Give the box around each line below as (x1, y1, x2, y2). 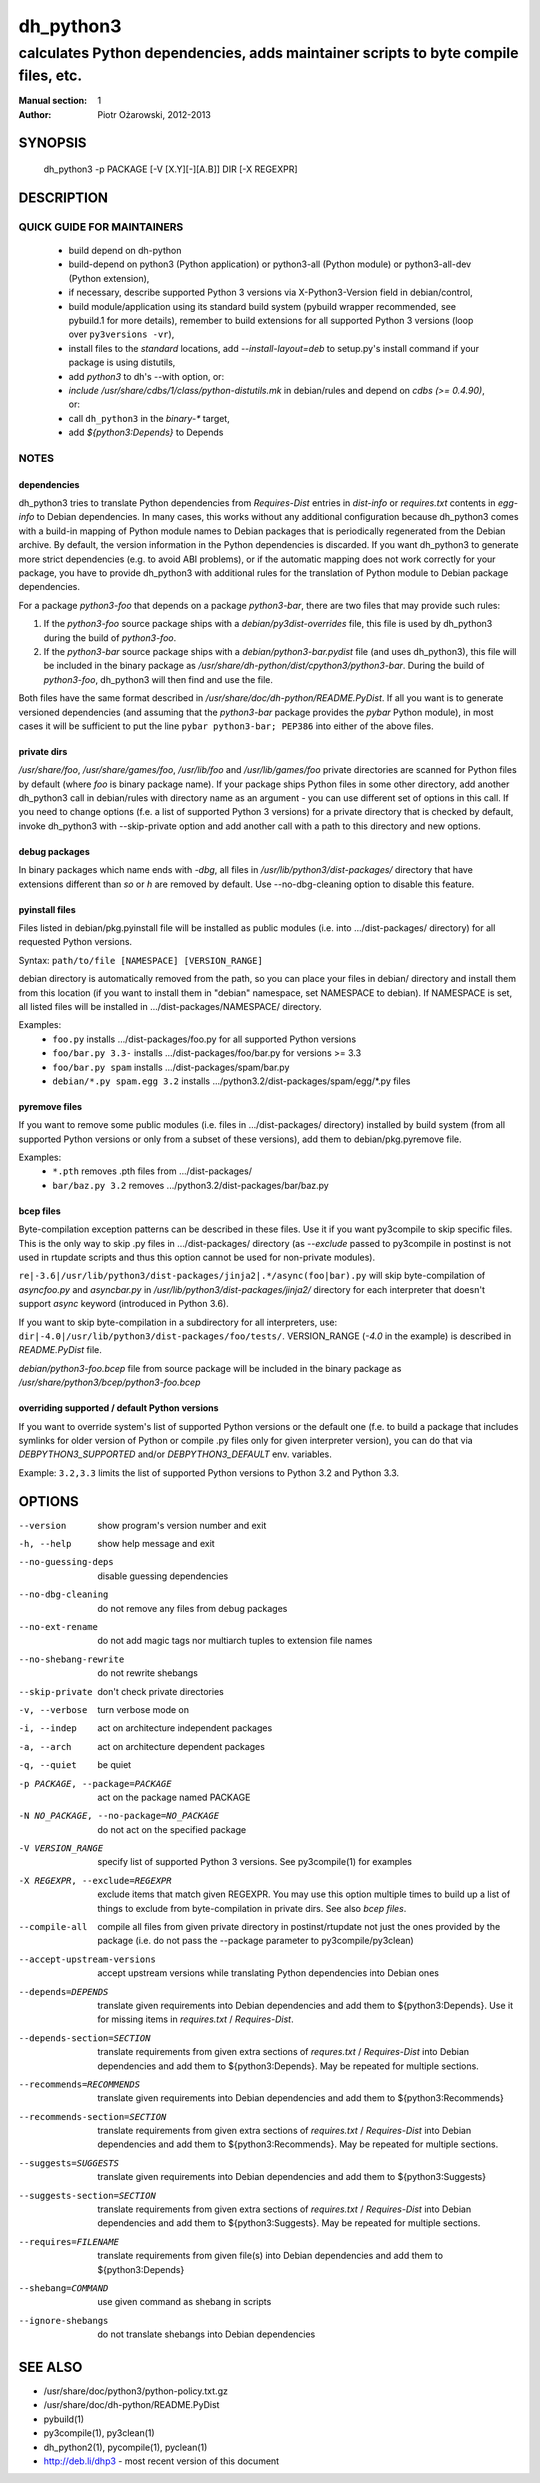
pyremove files (18, 1100, 83, 1112)
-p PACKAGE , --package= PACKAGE (18, 1778, 172, 1789)
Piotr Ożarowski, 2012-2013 (97, 108, 212, 120)
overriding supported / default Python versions (18, 1402, 219, 1414)
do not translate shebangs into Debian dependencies (97, 2328, 316, 2340)
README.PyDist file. (18, 1344, 102, 1356)
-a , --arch (18, 1741, 72, 1752)
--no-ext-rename (18, 1621, 99, 1632)
